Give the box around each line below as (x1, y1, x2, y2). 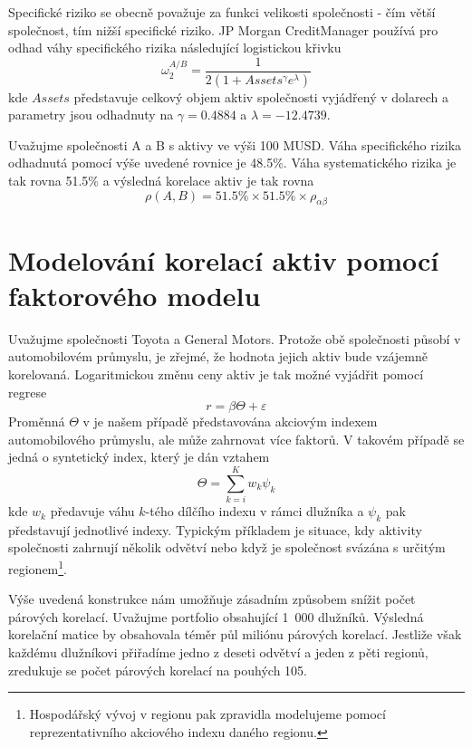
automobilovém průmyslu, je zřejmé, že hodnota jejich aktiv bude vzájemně (8, 347, 428, 366)
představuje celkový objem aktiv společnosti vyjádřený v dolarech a (73, 87, 448, 106)
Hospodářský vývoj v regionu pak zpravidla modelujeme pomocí (29, 704, 386, 723)
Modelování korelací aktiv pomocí (8, 241, 439, 278)
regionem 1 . (8, 557, 68, 578)
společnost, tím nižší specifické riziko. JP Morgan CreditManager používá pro (8, 20, 438, 39)
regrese (8, 382, 47, 401)
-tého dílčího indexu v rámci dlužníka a (145, 502, 364, 521)
